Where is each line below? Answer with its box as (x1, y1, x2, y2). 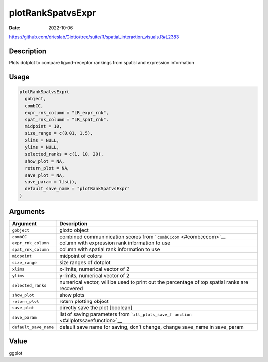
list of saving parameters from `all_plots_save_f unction (59, 311, 192, 318)
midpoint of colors (59, 253, 102, 260)
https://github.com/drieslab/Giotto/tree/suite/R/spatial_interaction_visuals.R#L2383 (9, 34, 179, 40)
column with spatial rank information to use (59, 246, 160, 253)
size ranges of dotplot (59, 259, 111, 266)
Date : (9, 25, 21, 31)
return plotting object (59, 298, 109, 305)
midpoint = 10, (25, 123, 62, 129)
